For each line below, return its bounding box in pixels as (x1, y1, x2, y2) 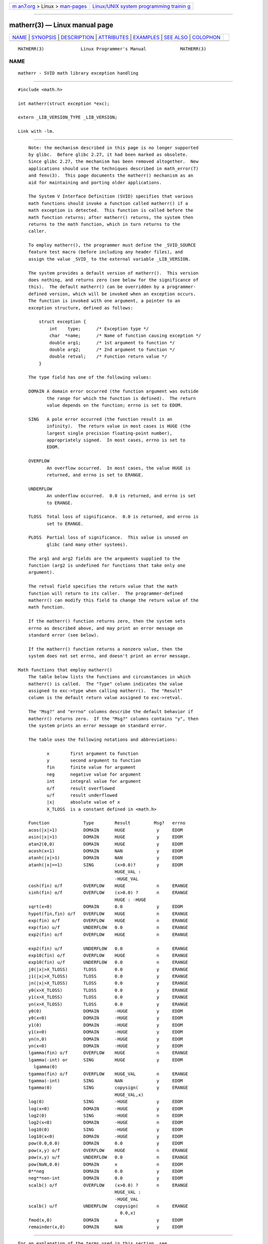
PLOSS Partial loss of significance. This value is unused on (28, 535, 188, 540)
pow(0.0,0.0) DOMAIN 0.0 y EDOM (28, 1140, 183, 1146)
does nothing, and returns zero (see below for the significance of (28, 277, 199, 283)
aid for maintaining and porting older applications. (28, 180, 162, 185)
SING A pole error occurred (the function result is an (28, 416, 173, 422)
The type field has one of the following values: (28, 375, 151, 380)
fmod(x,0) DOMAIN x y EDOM (28, 1217, 183, 1223)
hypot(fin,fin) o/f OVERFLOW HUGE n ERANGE (28, 911, 188, 917)
